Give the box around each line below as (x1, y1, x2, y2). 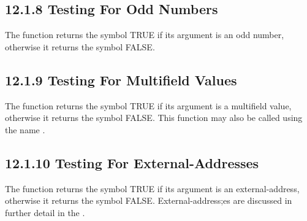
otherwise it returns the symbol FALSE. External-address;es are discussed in (5, 194, 292, 207)
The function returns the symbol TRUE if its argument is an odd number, (5, 28, 284, 41)
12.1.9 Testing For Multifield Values (5, 70, 237, 89)
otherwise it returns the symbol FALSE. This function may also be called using (5, 111, 303, 124)
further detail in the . (5, 206, 85, 219)
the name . (5, 123, 45, 136)
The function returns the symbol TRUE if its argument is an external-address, (5, 182, 300, 195)
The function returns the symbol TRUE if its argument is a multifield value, (5, 99, 292, 112)
